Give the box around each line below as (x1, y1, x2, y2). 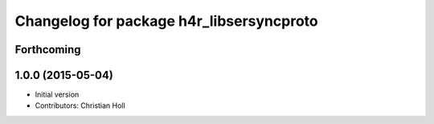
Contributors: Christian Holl (35, 101, 125, 110)
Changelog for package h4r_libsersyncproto (14, 12, 318, 30)
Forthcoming (14, 43, 81, 56)
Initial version (35, 89, 80, 100)
